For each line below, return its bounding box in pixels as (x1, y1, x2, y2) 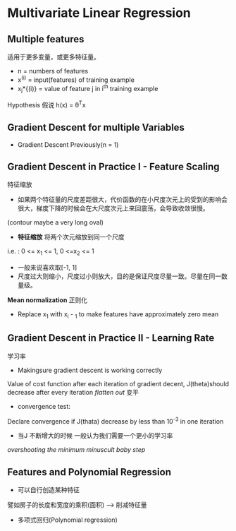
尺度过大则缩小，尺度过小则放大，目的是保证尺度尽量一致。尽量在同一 (17, 272, 222, 280)
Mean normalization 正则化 (7, 296, 88, 304)
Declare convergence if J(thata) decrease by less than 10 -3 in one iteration (7, 415, 224, 425)
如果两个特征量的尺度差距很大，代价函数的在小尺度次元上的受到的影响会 (17, 196, 228, 204)
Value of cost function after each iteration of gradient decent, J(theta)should (7, 379, 230, 388)
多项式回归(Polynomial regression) (17, 515, 118, 524)
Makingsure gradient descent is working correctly (17, 366, 163, 374)
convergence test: (17, 402, 70, 410)
